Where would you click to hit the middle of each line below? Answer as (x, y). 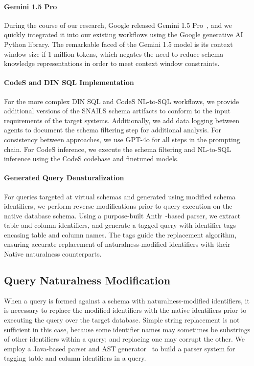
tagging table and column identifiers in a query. (75, 358)
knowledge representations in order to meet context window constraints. (112, 63)
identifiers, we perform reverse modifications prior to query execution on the (118, 206)
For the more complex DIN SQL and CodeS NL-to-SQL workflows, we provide (122, 101)
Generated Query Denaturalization (64, 178)
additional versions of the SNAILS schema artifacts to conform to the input (117, 111)
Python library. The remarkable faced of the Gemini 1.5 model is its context (118, 44)
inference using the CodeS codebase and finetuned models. (92, 159)
